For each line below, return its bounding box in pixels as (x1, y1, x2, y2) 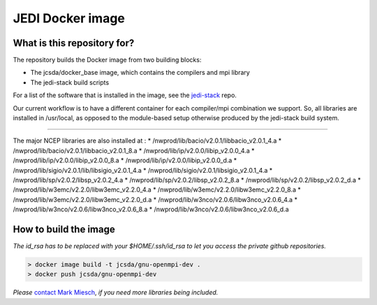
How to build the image (13, 223, 115, 235)
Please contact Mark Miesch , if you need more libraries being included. (13, 288, 219, 297)
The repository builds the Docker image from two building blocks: (13, 56, 202, 64)
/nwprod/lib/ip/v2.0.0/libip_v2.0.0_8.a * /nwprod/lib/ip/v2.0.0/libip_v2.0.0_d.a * (13, 156, 237, 164)
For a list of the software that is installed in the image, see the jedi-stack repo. (13, 91, 237, 99)
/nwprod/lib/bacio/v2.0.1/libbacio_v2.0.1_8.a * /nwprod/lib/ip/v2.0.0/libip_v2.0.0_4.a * (13, 146, 255, 155)
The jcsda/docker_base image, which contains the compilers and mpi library (30, 69, 251, 77)
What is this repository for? (13, 37, 135, 49)
